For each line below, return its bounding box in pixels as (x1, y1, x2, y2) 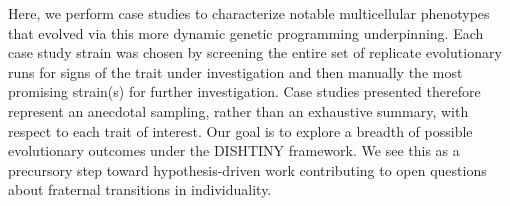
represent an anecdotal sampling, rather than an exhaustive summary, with (8, 100, 469, 121)
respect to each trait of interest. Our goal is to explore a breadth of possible (8, 120, 473, 141)
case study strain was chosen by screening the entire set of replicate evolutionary (8, 42, 502, 63)
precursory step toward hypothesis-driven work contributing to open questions (8, 159, 487, 180)
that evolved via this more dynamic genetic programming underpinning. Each (8, 22, 484, 43)
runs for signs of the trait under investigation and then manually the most (8, 61, 463, 82)
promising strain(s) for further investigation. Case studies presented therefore (8, 81, 481, 102)
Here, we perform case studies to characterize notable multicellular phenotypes (8, 3, 490, 23)
